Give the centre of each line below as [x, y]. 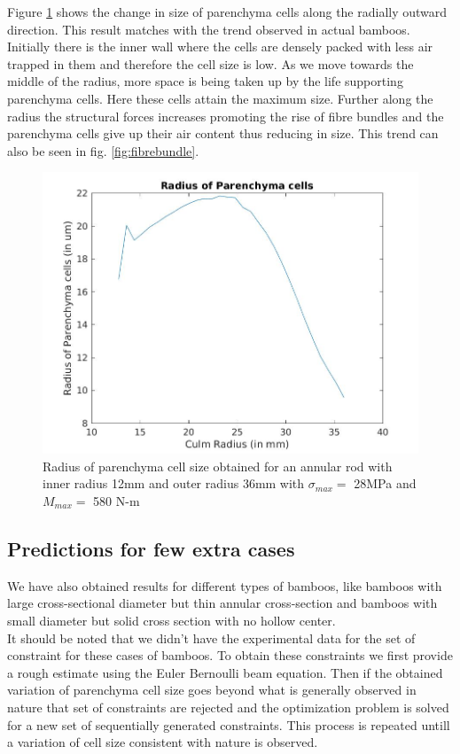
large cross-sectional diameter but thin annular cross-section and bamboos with [222, 603]
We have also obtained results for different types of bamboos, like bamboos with [225, 585]
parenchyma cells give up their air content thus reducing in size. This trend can [223, 133]
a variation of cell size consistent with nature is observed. [163, 742]
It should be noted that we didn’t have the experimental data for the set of [211, 637]
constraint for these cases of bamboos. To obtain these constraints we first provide [230, 655]
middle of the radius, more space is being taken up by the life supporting [205, 81]
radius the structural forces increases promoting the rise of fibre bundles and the [226, 116]
